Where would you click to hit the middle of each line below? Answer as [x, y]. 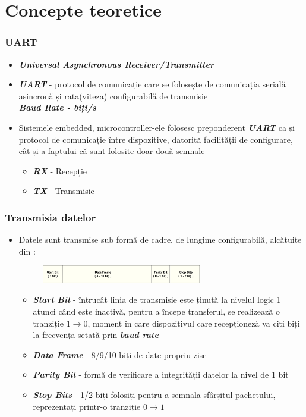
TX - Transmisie [64, 191]
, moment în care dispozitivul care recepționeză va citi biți [194, 323]
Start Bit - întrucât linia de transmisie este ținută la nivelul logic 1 [157, 300]
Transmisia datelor [51, 217]
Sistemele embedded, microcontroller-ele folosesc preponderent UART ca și [157, 127]
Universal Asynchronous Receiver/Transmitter [116, 64]
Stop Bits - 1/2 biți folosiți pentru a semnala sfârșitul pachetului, [154, 394]
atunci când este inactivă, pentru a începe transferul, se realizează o [156, 311]
